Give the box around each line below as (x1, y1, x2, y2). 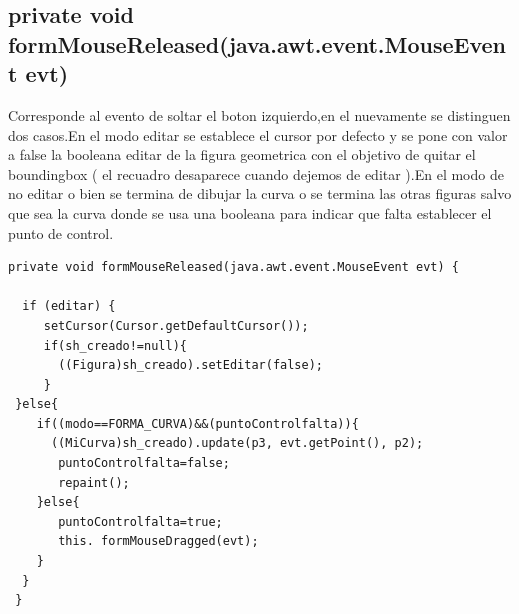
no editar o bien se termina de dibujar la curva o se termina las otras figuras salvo (8, 183, 512, 204)
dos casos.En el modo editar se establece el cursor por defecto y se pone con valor (8, 124, 508, 145)
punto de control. (8, 222, 114, 243)
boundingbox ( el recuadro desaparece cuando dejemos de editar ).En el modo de (8, 163, 504, 184)
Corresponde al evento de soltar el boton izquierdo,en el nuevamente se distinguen (8, 104, 511, 125)
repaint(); (58, 475, 130, 490)
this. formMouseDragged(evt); (58, 534, 259, 549)
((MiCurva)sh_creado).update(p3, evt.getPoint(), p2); (50, 436, 424, 451)
